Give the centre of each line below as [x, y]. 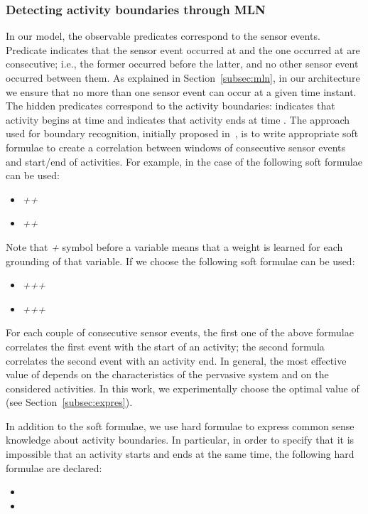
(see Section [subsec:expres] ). [69, 402]
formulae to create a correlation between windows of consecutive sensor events [176, 147]
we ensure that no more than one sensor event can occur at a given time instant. [181, 91]
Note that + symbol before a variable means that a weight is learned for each [174, 246]
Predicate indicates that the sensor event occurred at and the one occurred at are [183, 49]
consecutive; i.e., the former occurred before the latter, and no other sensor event [182, 64]
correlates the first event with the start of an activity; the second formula [165, 346]
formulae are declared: [54, 467]
